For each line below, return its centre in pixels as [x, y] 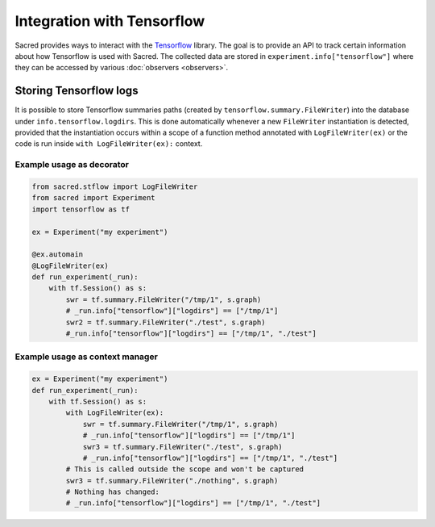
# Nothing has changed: [113, 492]
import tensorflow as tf [81, 209]
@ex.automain [58, 255]
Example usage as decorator [72, 165]
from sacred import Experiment [94, 198]
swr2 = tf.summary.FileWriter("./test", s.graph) [166, 322]
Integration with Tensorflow [110, 21]
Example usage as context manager [87, 357]
